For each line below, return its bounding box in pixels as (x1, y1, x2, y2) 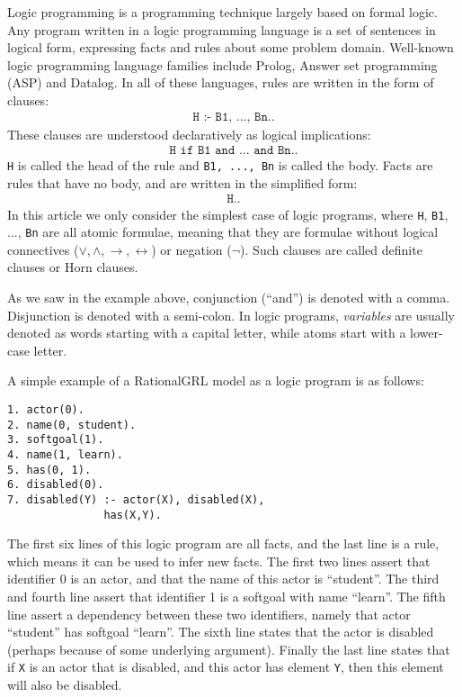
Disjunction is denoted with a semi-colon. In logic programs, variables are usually (7, 305, 455, 324)
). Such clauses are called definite (240, 240, 422, 258)
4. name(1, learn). (7, 448, 123, 461)
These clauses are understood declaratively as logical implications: (7, 124, 371, 143)
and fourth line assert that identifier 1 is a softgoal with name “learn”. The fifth (7, 587, 446, 605)
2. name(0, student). (7, 418, 137, 431)
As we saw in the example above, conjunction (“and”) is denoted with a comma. (7, 288, 450, 306)
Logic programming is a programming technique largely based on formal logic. (7, 3, 438, 21)
